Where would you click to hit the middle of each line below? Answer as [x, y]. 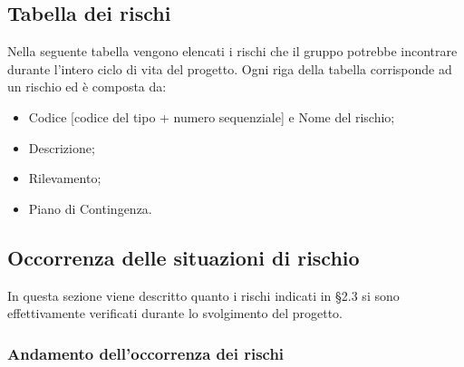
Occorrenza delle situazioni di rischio [184, 257]
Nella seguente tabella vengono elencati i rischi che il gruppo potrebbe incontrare [232, 51]
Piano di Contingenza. [90, 208]
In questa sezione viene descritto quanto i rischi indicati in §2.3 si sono [203, 295]
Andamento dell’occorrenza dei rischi [146, 353]
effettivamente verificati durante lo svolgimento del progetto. [175, 313]
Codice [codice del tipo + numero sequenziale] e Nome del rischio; [212, 116]
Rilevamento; [65, 178]
